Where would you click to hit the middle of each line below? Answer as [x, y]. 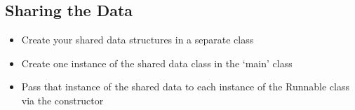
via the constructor [62, 100]
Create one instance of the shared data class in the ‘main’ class [157, 63]
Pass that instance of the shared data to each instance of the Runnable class [186, 87]
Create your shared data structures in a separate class [138, 40]
